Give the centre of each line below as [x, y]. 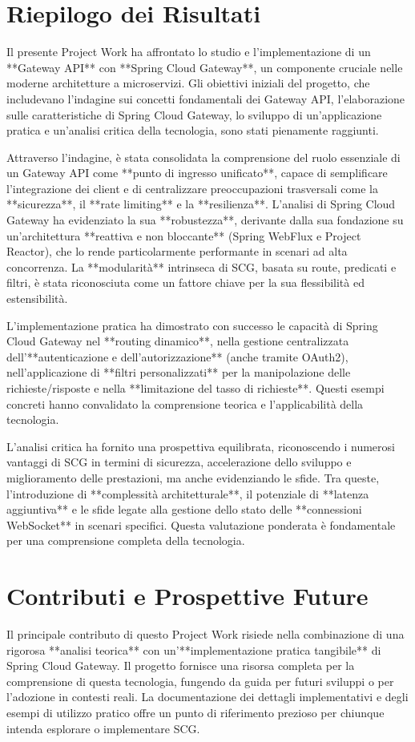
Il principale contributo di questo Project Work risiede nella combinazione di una [205, 634]
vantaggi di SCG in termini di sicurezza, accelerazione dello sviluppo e [179, 462]
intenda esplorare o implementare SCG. [103, 728]
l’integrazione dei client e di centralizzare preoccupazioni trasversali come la [192, 188]
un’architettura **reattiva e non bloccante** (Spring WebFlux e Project [184, 235]
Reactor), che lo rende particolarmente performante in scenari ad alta [177, 251]
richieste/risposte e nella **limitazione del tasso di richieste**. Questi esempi [195, 388]
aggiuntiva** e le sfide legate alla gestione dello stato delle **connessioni [184, 509]
